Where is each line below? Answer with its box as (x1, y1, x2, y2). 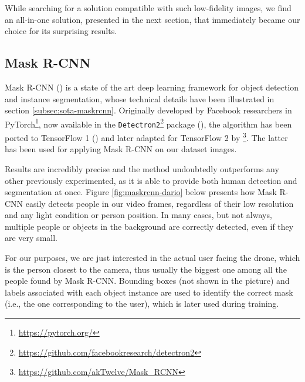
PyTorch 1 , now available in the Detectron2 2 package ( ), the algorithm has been (5, 116, 292, 130)
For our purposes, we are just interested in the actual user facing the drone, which (5, 252, 300, 264)
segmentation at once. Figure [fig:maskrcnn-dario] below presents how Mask (5, 186, 277, 198)
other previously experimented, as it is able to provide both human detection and (5, 174, 297, 186)
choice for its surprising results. (5, 25, 117, 37)
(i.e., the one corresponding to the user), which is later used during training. (5, 297, 279, 310)
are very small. (5, 232, 57, 244)
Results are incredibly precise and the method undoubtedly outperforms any (5, 162, 279, 175)
